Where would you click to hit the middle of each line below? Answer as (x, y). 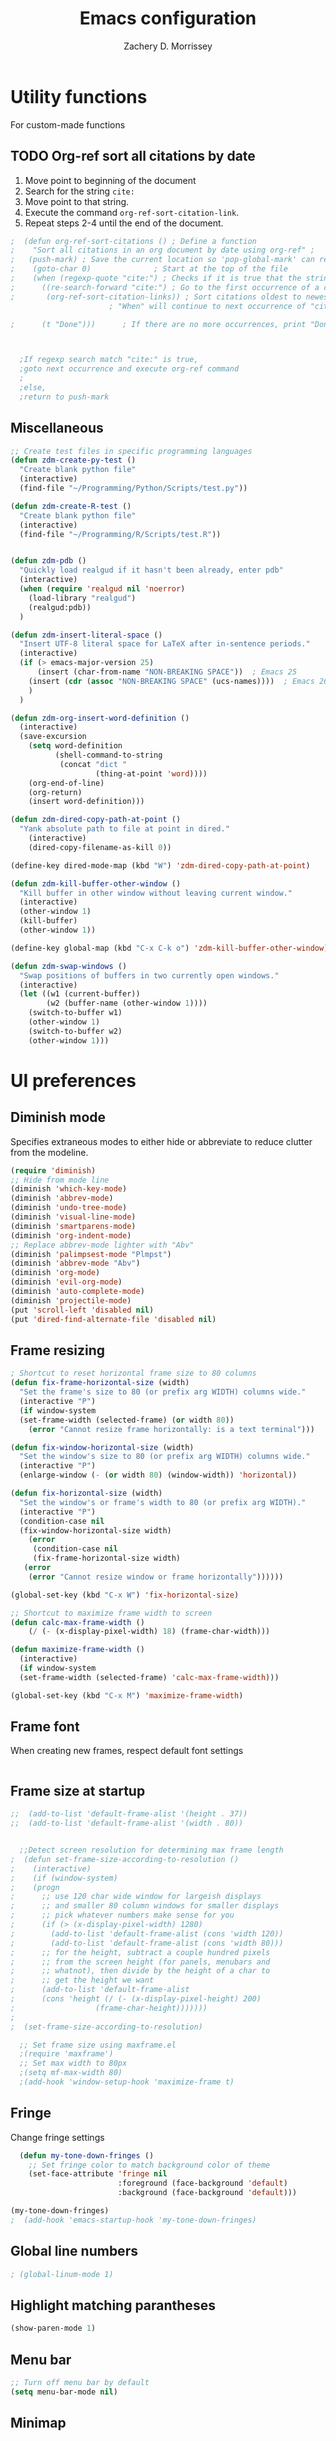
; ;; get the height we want (82, 1980)
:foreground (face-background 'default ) (202, 2183)
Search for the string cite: (79, 191)
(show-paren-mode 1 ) (53, 2328)
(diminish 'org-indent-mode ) (71, 1235)
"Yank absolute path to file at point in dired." (124, 829)
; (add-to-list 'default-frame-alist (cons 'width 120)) (147, 1933)
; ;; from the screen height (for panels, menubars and (140, 1962)
